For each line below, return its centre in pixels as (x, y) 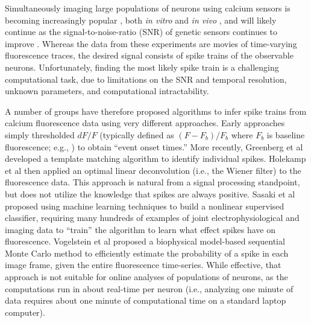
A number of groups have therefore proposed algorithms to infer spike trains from (156, 111)
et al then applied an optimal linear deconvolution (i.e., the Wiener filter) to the (153, 170)
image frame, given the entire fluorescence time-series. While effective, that (143, 265)
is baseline (286, 134)
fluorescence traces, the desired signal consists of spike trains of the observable (149, 55)
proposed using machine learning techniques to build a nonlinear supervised (145, 206)
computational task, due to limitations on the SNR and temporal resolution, (146, 79)
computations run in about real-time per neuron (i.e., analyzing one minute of (149, 288)
